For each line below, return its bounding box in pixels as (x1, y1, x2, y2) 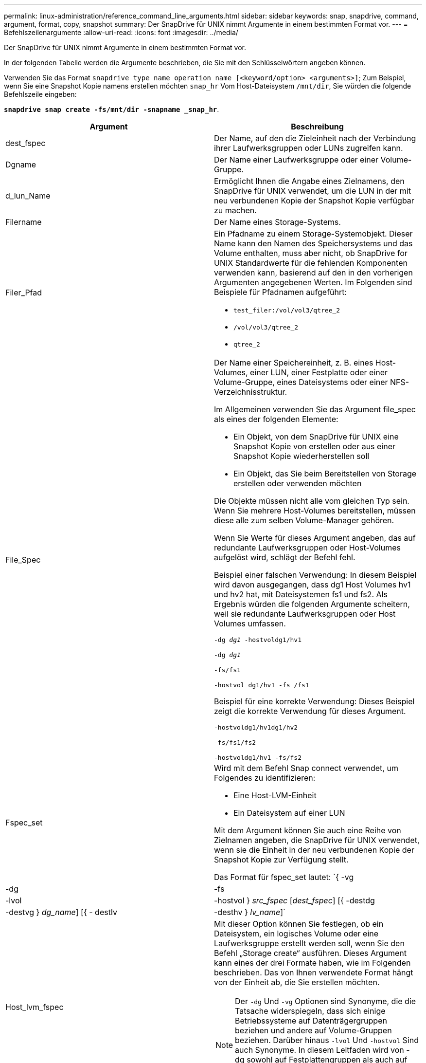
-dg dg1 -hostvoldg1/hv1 (214, 636, 302, 643)
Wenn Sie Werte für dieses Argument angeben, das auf (214, 533, 416, 543)
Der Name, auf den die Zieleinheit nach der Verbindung (214, 133, 416, 143)
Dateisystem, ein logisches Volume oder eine (214, 929, 379, 938)
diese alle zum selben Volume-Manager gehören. (214, 515, 394, 525)
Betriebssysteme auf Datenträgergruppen (235, 1016, 387, 1026)
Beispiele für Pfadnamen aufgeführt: (214, 287, 347, 297)
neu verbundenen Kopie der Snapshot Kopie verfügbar (214, 196, 414, 205)
